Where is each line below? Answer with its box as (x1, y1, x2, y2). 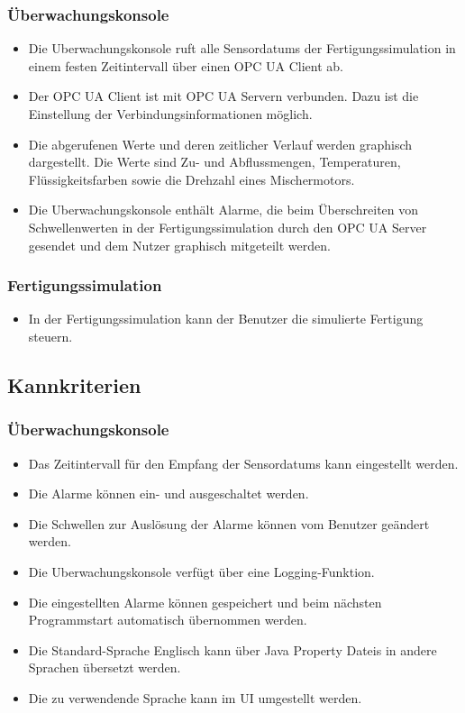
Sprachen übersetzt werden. (28, 658, 181, 677)
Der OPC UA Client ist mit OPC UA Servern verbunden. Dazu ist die (28, 87, 419, 105)
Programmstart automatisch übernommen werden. (28, 610, 307, 629)
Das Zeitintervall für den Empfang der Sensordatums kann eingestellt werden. (28, 453, 459, 472)
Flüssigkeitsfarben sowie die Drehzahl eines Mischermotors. (28, 169, 355, 188)
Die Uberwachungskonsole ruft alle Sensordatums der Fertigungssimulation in (28, 39, 456, 58)
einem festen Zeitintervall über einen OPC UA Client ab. (28, 56, 343, 75)
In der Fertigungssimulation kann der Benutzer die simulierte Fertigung (28, 309, 424, 328)
